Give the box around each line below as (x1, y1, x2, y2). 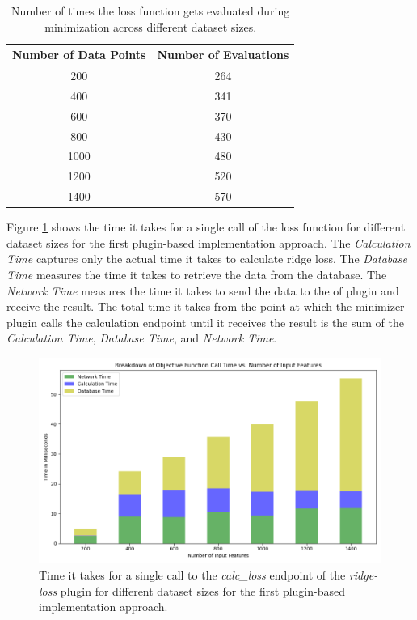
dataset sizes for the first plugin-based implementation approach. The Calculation (6, 234, 411, 251)
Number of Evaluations (157, 46, 289, 63)
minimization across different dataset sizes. (44, 18, 257, 35)
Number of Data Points (12, 46, 146, 63)
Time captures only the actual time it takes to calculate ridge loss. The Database (6, 250, 407, 267)
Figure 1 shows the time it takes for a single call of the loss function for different (6, 219, 406, 236)
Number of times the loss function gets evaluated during (11, 2, 290, 19)
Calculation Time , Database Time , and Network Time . (6, 329, 277, 346)
